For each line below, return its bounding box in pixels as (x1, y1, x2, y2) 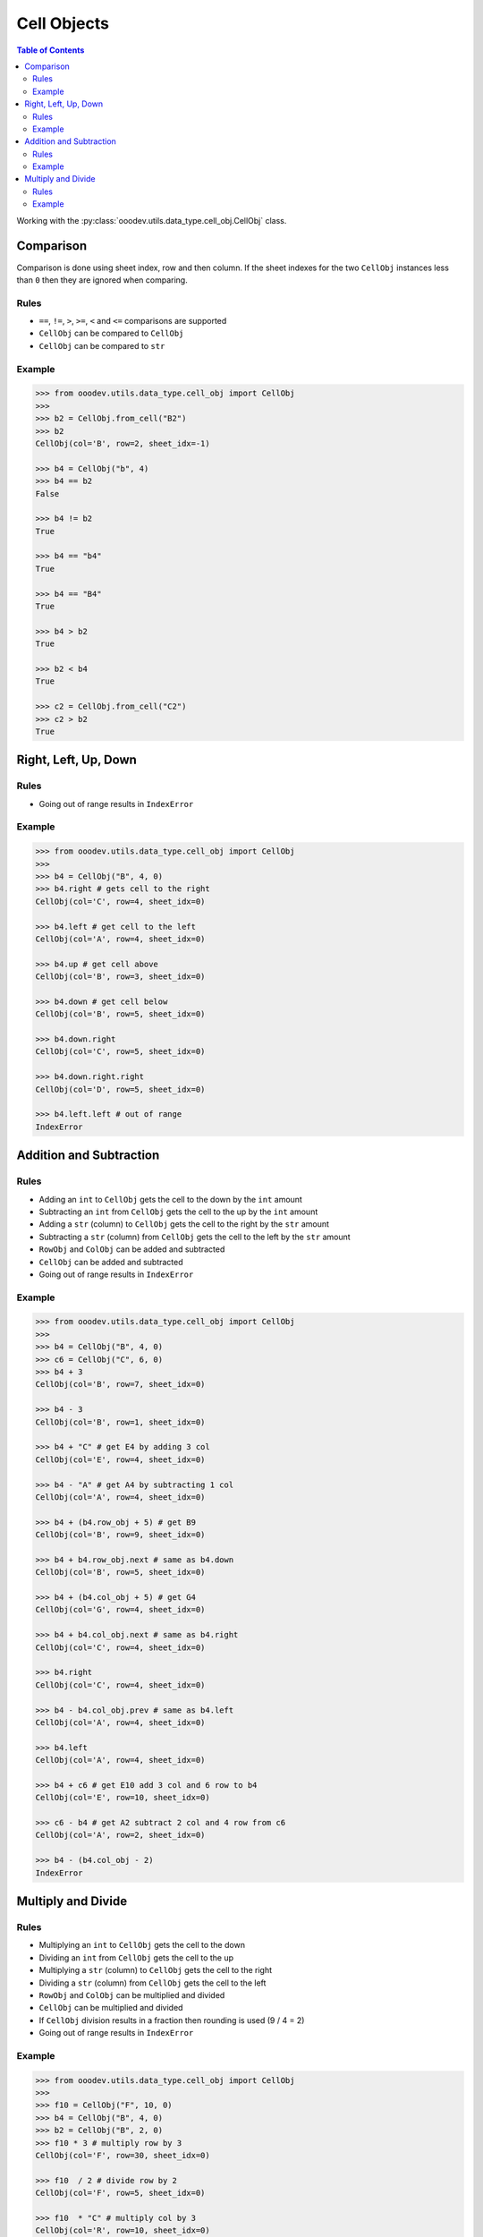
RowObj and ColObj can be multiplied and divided (38, 1989, 225, 2000)
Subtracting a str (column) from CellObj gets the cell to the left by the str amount (38, 1231, 351, 1242)
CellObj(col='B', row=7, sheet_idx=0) (35, 1379, 206, 1390)
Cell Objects (16, 13, 109, 33)
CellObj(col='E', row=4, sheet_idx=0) (35, 1454, 206, 1465)
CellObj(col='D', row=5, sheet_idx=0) (35, 1084, 206, 1094)
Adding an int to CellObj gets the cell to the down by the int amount (38, 1194, 303, 1204)
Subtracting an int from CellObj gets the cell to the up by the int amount (38, 1206, 318, 1217)
